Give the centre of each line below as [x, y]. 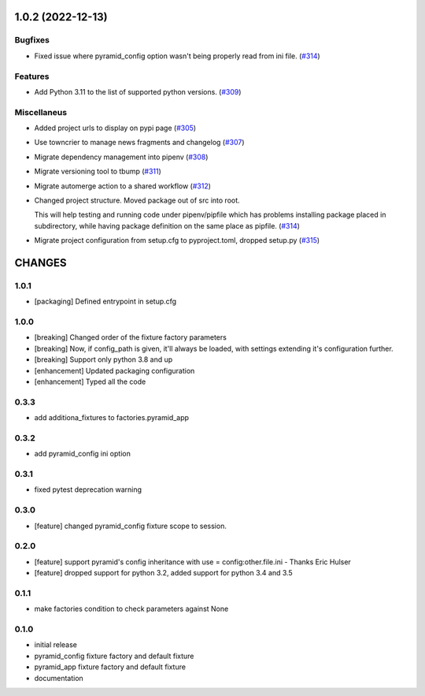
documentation [59, 678]
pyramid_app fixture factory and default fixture [110, 667]
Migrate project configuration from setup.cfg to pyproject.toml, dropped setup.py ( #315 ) [177, 240]
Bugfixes [32, 40]
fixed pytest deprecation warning [88, 489]
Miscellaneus [41, 112]
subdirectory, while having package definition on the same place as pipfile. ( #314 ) [167, 225]
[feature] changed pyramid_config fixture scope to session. [131, 526]
